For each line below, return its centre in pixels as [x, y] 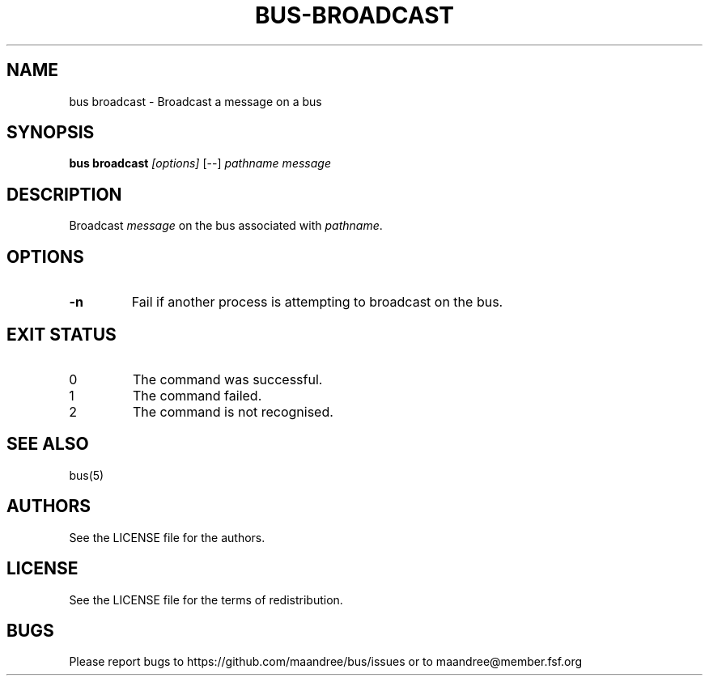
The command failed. [197, 395]
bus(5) [87, 475]
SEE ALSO [48, 444]
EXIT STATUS [62, 334]
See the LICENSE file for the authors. [167, 537]
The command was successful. [227, 379]
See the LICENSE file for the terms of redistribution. [206, 599]
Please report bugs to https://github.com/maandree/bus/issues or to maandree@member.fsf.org [326, 662]
